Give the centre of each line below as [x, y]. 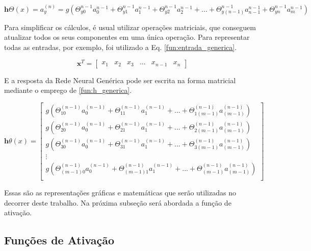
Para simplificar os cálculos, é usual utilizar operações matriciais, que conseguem [130, 27]
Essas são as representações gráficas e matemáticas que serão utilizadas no [120, 193]
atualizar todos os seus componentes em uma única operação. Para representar [127, 37]
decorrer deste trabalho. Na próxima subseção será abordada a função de [118, 202]
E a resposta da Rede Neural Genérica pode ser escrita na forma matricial [120, 80]
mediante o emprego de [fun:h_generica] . [68, 90]
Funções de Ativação [59, 240]
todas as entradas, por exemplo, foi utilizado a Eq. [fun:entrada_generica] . [121, 47]
